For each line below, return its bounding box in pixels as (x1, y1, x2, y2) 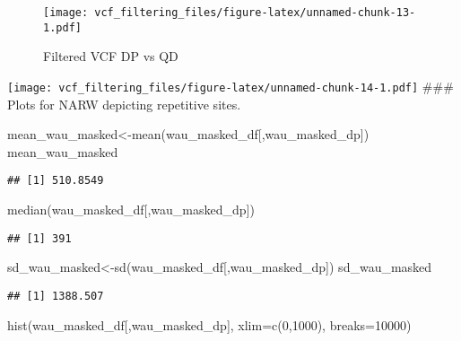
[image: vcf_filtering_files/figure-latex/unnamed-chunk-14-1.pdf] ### (7, 76, 454, 95)
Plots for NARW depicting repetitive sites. (7, 94, 241, 113)
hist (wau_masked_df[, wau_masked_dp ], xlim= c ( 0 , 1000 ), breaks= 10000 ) (7, 315, 412, 334)
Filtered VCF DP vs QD (43, 47, 178, 66)
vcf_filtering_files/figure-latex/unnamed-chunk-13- (94, 6, 416, 19)
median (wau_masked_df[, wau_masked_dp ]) (7, 200, 255, 218)
